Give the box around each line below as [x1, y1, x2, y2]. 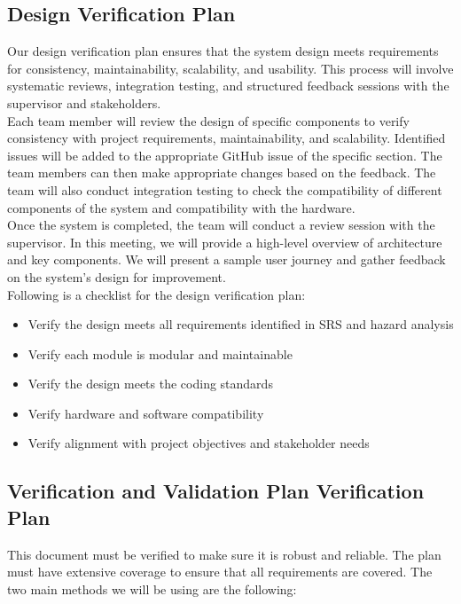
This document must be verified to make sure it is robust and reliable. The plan [7, 545, 441, 563]
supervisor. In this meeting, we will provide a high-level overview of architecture [7, 232, 442, 251]
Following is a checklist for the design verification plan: [7, 285, 306, 303]
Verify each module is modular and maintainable [27, 344, 293, 363]
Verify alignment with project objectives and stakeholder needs [27, 434, 370, 452]
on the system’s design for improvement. [7, 267, 226, 286]
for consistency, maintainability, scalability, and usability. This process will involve [7, 59, 454, 77]
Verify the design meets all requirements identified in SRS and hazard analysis [27, 315, 454, 333]
